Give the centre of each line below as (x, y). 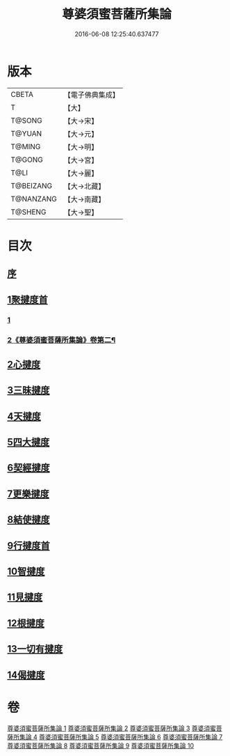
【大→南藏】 (84, 199)
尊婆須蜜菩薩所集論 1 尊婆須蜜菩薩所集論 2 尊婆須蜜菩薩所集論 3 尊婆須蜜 (112, 728)
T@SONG (27, 121)
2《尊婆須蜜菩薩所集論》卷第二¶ (61, 340)
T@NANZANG (34, 199)
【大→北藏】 (84, 186)
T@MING (26, 146)
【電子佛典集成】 (92, 95)
